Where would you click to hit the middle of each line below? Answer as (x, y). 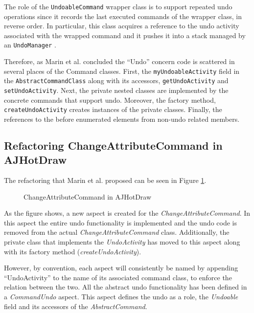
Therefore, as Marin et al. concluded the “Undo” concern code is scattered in (119, 61)
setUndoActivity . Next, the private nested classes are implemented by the (116, 90)
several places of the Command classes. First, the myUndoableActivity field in (122, 71)
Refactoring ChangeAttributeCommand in (113, 145)
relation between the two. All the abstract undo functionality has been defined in (126, 287)
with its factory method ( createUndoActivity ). (73, 251)
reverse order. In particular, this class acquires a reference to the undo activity (122, 26)
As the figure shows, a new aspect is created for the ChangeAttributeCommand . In (127, 213)
